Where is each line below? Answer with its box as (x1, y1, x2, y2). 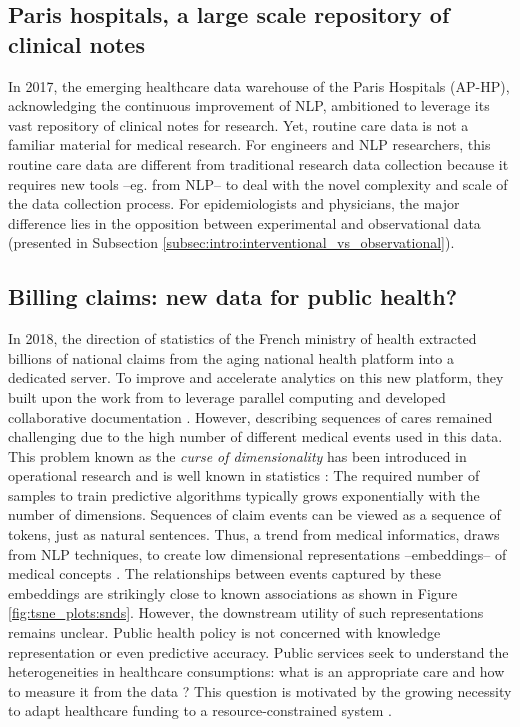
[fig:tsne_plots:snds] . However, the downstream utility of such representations (8, 602, 484, 623)
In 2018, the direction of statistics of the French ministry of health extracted (8, 328, 477, 349)
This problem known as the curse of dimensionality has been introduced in (8, 445, 467, 466)
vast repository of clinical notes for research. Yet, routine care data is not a (8, 114, 469, 135)
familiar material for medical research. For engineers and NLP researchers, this (8, 134, 491, 155)
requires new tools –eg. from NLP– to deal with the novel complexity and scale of (8, 173, 508, 194)
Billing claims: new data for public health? (8, 281, 458, 312)
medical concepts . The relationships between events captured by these (8, 563, 441, 584)
